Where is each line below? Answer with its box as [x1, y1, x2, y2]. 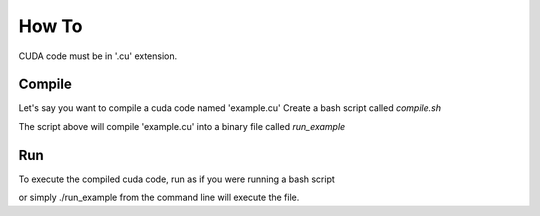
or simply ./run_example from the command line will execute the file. [18, 191, 300, 204]
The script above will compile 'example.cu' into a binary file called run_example [18, 120, 346, 132]
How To [18, 15, 83, 37]
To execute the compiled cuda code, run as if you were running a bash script [18, 173, 335, 185]
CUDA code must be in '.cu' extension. [18, 50, 178, 62]
